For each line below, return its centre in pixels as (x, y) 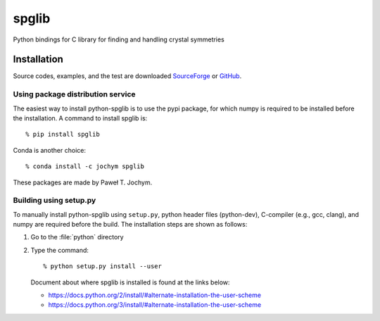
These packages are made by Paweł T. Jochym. (83, 182)
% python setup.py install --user (102, 266)
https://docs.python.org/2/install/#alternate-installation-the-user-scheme (155, 295)
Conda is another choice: (49, 150)
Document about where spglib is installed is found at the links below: (130, 282)
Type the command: (60, 250)
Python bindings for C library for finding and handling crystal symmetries (119, 39)
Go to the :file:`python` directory (77, 237)
